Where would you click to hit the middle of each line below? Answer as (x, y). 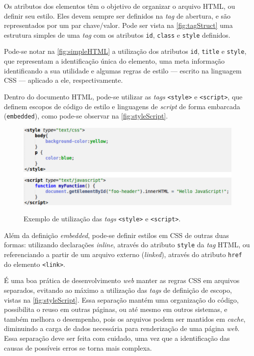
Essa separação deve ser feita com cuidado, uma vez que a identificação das (117, 338)
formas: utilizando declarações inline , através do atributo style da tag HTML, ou (127, 245)
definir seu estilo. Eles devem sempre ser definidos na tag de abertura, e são (117, 15)
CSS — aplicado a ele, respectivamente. (63, 80)
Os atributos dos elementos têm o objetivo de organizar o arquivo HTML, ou (120, 6)
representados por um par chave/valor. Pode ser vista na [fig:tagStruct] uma (118, 25)
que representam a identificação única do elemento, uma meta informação (114, 61)
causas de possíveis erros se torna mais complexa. (78, 347)
